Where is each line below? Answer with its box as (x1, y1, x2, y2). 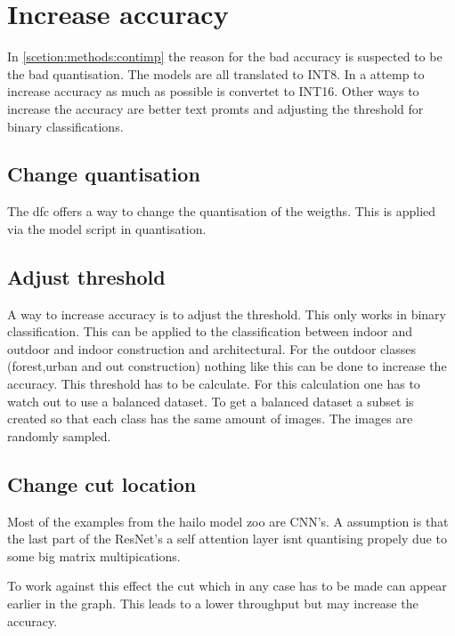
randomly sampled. (7, 426, 111, 445)
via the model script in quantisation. (7, 219, 207, 237)
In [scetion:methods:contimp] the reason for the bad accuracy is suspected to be (7, 47, 443, 66)
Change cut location (7, 470, 197, 497)
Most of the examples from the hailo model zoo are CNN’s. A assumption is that (7, 511, 449, 530)
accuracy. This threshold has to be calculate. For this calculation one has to (7, 374, 420, 393)
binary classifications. (7, 117, 124, 135)
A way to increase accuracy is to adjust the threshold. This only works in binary (7, 304, 446, 323)
